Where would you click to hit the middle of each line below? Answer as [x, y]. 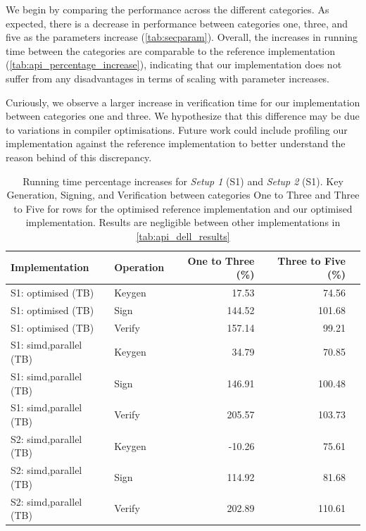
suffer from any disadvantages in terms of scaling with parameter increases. [168, 78]
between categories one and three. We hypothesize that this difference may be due [183, 116]
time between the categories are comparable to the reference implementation [171, 50]
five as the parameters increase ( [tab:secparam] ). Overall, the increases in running [182, 37]
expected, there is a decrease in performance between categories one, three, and [177, 23]
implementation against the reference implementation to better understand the [176, 143]
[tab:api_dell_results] [183, 236]
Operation [139, 267]
